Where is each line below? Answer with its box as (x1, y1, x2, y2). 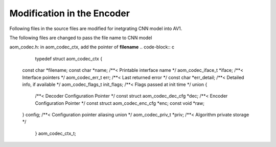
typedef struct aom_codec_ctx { (35, 55, 102, 62)
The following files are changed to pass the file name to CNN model (9, 35, 152, 41)
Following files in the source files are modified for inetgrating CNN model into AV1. (9, 25, 182, 32)
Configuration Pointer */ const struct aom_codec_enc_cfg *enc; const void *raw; (35, 100, 204, 106)
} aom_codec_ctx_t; (35, 130, 76, 136)
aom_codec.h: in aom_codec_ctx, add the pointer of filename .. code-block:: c (9, 44, 175, 50)
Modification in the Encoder (9, 8, 130, 19)
